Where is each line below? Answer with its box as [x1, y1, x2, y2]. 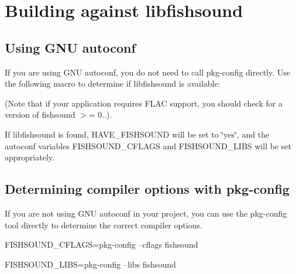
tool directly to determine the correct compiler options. [5, 218, 202, 231]
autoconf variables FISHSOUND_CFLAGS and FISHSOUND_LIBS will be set [5, 139, 291, 152]
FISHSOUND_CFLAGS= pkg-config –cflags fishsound [5, 238, 198, 251]
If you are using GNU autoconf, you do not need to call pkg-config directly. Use [5, 66, 291, 78]
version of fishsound [5, 108, 75, 121]
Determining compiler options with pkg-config [5, 180, 290, 198]
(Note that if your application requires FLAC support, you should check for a [5, 97, 283, 109]
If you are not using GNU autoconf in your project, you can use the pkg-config [5, 207, 287, 219]
